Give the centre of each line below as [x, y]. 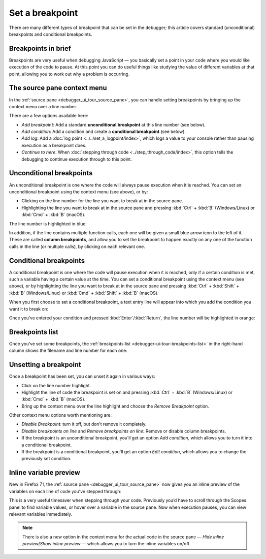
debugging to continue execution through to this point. [77, 159]
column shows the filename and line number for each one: [68, 351]
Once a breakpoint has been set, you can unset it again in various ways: [82, 376]
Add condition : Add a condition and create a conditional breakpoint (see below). [104, 132]
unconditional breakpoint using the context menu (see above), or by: [79, 191]
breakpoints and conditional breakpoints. [50, 34]
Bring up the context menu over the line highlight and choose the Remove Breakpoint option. [115, 406]
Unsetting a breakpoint [45, 365]
